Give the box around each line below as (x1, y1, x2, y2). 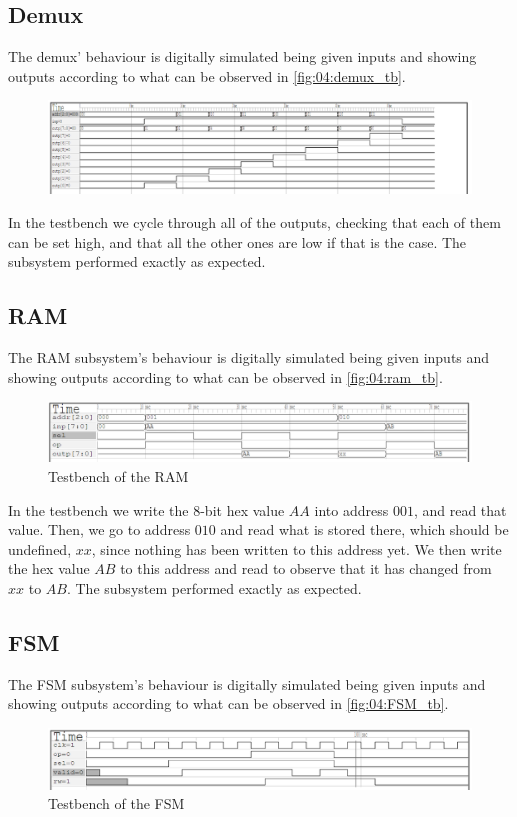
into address (314, 499, 389, 520)
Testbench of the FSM (48, 793, 185, 814)
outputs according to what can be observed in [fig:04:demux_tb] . (8, 65, 406, 86)
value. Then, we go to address (8, 519, 191, 540)
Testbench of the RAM (48, 466, 189, 487)
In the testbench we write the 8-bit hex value (8, 499, 285, 520)
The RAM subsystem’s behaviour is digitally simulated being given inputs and (8, 346, 490, 367)
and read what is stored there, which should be (220, 519, 509, 540)
